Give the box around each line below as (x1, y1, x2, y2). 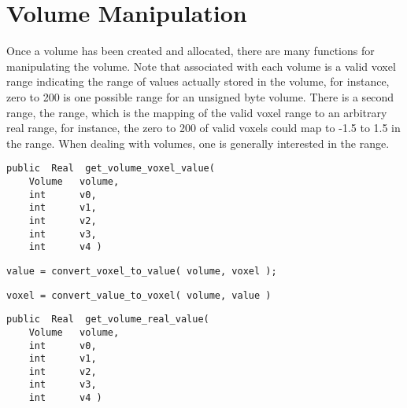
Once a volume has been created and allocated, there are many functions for (6, 42, 375, 59)
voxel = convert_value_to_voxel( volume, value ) (6, 289, 272, 301)
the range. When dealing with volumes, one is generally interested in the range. (6, 134, 390, 151)
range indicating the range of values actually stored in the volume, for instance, (6, 73, 390, 90)
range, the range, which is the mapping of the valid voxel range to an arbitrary (6, 104, 387, 120)
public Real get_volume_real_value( (6, 314, 209, 325)
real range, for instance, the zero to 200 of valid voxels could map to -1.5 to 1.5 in (6, 119, 401, 136)
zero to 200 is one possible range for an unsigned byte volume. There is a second (6, 88, 394, 105)
